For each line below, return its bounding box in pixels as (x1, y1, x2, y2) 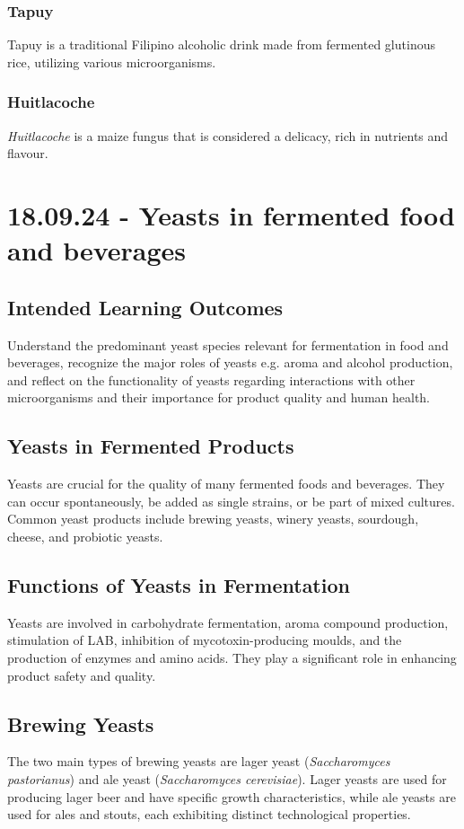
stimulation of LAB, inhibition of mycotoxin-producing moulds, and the (7, 631, 402, 649)
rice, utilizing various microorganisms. (7, 52, 216, 71)
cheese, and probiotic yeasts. (7, 526, 163, 545)
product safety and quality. (7, 666, 156, 684)
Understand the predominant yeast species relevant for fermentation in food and (7, 335, 449, 354)
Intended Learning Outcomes (7, 293, 284, 321)
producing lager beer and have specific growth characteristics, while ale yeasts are (7, 787, 456, 806)
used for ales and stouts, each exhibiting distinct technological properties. (7, 805, 411, 824)
